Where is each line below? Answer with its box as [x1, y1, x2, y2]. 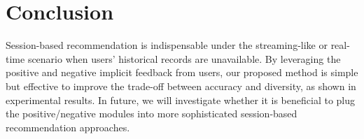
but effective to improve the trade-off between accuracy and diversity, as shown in [6, 78, 356, 93]
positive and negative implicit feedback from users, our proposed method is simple [6, 65, 358, 80]
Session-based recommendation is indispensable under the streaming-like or [6, 38, 328, 52]
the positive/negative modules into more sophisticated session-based [6, 106, 297, 121]
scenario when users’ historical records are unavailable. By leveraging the [27, 51, 341, 66]
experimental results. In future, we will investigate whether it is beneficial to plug [6, 92, 356, 107]
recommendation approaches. [6, 119, 130, 134]
